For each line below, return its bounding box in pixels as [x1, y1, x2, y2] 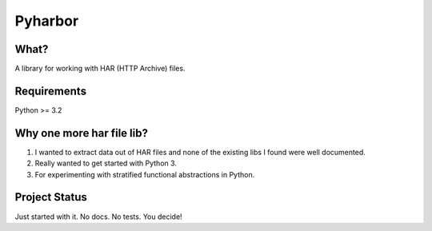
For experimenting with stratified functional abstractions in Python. [34, 169, 255, 179]
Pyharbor [14, 12, 79, 30]
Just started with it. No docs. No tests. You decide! [14, 212, 183, 221]
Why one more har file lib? [14, 126, 148, 140]
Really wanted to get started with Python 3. [34, 158, 178, 168]
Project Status [14, 190, 88, 204]
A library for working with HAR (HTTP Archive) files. [14, 64, 186, 74]
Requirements [14, 84, 87, 98]
